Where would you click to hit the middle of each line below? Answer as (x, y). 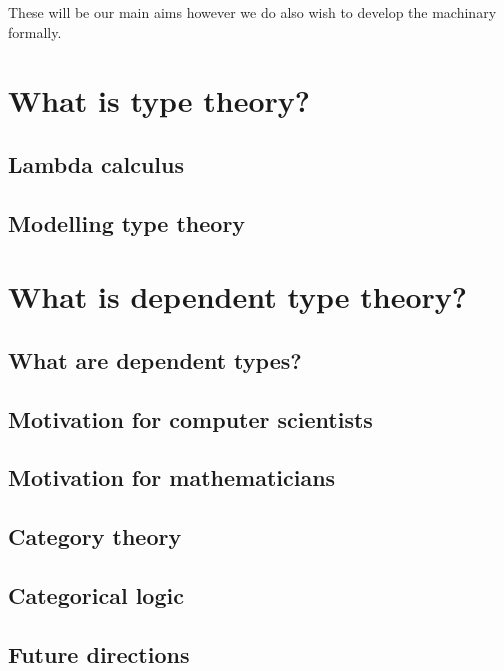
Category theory (95, 536)
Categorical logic (96, 595)
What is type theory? (159, 100)
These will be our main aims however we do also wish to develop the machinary (252, 12)
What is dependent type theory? (238, 296)
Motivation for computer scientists (190, 418)
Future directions (99, 653)
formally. (35, 31)
